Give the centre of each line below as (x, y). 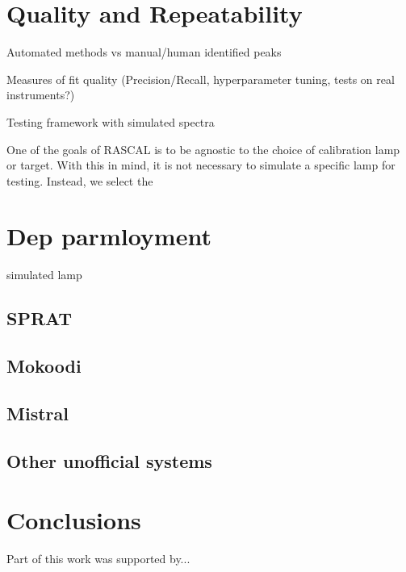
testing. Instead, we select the (80, 180)
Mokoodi (44, 366)
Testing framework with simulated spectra (111, 121)
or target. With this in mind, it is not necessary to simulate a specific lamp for (201, 165)
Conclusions (74, 520)
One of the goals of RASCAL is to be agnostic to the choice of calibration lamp (203, 149)
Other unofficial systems (109, 460)
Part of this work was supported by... (98, 559)
